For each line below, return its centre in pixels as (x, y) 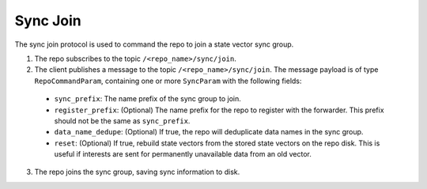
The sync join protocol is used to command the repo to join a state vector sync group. (154, 44)
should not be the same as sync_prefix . (122, 121)
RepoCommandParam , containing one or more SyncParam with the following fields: (168, 81)
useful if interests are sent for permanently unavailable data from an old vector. (183, 154)
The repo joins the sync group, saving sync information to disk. (137, 172)
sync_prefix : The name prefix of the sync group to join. (147, 99)
